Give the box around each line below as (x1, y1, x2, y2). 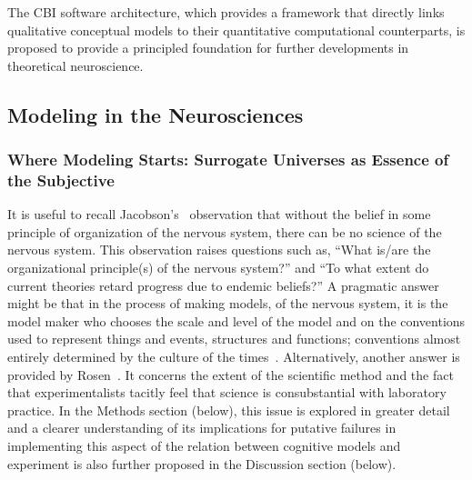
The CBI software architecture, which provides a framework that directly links (7, 3, 445, 21)
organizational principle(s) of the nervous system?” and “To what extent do (7, 258, 429, 277)
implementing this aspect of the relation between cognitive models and (7, 436, 401, 455)
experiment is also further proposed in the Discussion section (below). (7, 454, 397, 473)
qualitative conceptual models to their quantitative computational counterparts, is (7, 20, 466, 39)
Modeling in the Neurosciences (7, 100, 304, 128)
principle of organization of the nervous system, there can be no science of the (7, 222, 442, 241)
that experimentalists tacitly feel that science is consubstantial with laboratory (7, 383, 447, 402)
